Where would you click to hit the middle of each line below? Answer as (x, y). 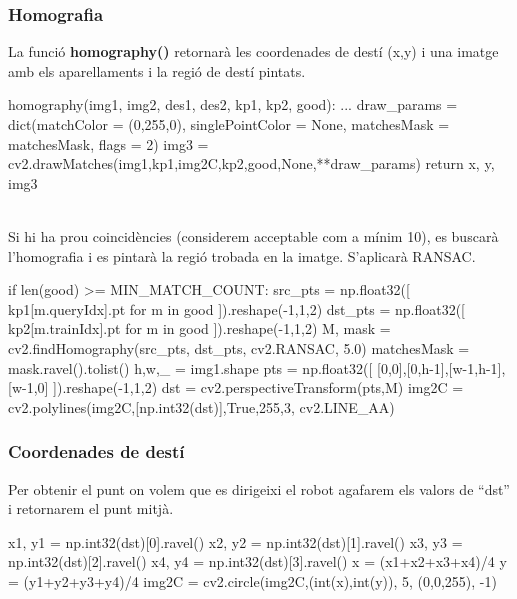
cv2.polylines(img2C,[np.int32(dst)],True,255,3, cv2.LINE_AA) (201, 406)
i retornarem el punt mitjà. (91, 508)
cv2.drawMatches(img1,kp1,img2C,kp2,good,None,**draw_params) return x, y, (251, 163)
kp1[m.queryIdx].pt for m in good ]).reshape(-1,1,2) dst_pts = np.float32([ (236, 308)
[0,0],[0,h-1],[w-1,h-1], (441, 367)
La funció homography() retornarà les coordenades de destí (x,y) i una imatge (253, 51)
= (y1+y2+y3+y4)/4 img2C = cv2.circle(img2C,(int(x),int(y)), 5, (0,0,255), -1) (252, 580)
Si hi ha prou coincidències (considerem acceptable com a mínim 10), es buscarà (253, 235)
